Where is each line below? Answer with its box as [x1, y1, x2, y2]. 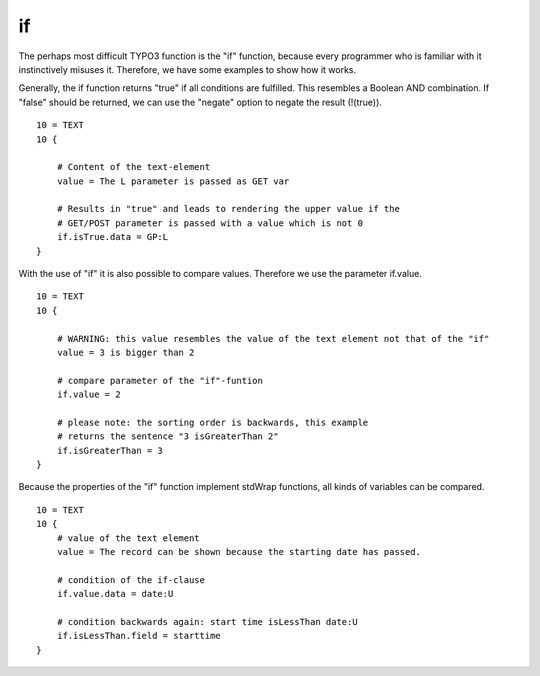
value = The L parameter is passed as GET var [56, 175, 290, 187]
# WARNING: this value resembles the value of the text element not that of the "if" [56, 333, 490, 344]
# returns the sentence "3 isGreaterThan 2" [56, 431, 279, 442]
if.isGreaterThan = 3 [56, 445, 164, 456]
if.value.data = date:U [56, 588, 174, 600]
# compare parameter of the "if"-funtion [56, 375, 264, 386]
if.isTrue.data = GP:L [56, 231, 169, 243]
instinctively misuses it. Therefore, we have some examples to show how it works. [18, 63, 357, 75]
